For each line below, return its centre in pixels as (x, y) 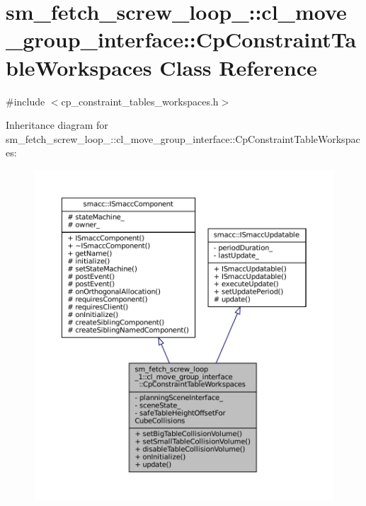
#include (25, 101)
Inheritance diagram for (57, 125)
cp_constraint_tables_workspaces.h (140, 101)
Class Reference (238, 67)
